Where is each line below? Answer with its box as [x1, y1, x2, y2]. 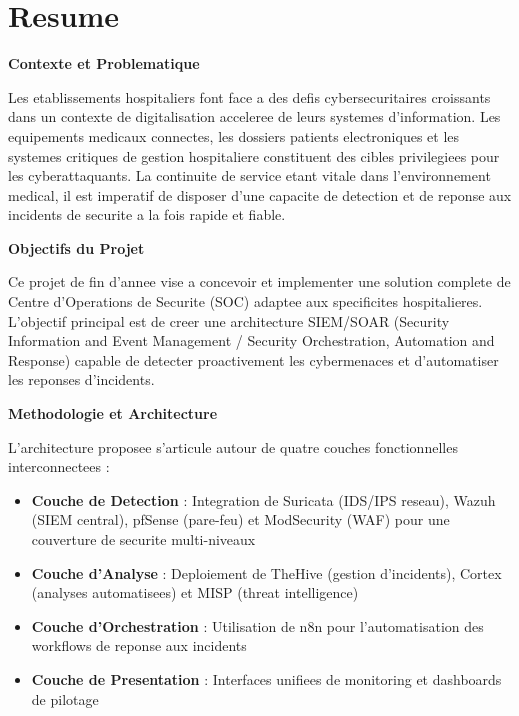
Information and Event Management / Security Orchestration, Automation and [8, 330, 495, 351]
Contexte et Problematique [8, 53, 200, 74]
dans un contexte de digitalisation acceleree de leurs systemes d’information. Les [8, 106, 501, 127]
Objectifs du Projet [8, 237, 145, 258]
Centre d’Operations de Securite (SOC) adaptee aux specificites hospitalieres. [8, 291, 483, 312]
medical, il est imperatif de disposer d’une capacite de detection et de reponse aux [8, 184, 512, 205]
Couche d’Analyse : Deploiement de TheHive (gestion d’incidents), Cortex [31, 562, 502, 583]
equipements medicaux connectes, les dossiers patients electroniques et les [8, 125, 460, 146]
